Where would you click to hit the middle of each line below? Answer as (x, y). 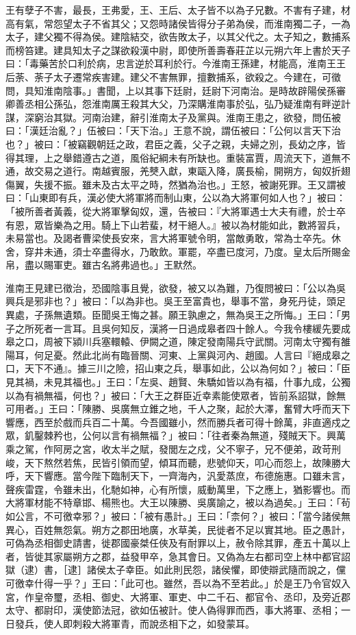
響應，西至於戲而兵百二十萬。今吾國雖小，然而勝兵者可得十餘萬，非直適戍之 (178, 422)
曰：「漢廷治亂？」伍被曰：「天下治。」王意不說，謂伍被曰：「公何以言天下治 (173, 130)
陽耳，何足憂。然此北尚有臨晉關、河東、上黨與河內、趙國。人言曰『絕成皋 (173, 354)
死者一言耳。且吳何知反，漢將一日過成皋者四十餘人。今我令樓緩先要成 (192, 328)
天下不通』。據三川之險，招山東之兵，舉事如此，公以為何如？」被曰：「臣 (187, 368)
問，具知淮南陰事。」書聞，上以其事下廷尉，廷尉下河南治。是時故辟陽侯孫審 (176, 90)
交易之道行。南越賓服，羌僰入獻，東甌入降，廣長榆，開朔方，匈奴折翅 (192, 171)
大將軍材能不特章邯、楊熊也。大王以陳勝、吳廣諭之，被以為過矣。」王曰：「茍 (178, 502)
